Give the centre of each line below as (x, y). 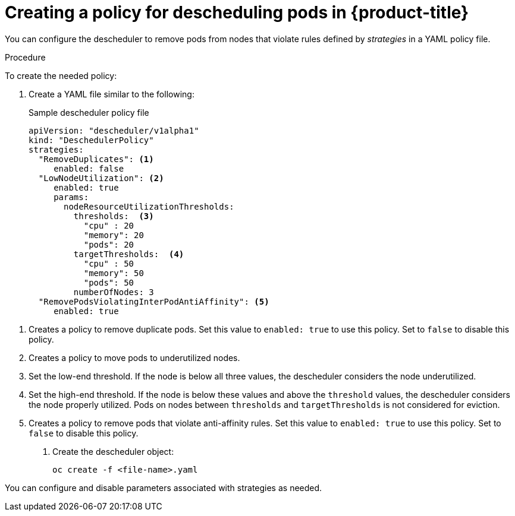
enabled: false (89, 168)
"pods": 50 (109, 282)
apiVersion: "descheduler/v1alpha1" (114, 130)
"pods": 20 (109, 244)
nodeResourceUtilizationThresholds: (149, 206)
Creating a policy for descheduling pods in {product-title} (237, 12)
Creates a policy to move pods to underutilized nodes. (134, 357)
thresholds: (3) (114, 216)
